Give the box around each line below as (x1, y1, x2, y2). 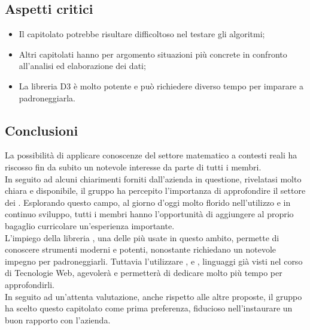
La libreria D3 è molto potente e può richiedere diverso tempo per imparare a (19, 79, 303, 92)
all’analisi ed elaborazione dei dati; (19, 59, 146, 72)
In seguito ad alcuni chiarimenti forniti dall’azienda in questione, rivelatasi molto (5, 172, 302, 185)
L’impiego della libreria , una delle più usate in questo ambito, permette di (5, 231, 279, 244)
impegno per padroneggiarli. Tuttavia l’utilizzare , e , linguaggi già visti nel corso (5, 254, 303, 267)
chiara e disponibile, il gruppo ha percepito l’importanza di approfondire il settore (5, 184, 306, 197)
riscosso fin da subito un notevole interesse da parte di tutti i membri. (5, 160, 262, 173)
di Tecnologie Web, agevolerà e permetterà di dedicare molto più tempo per (5, 266, 282, 279)
